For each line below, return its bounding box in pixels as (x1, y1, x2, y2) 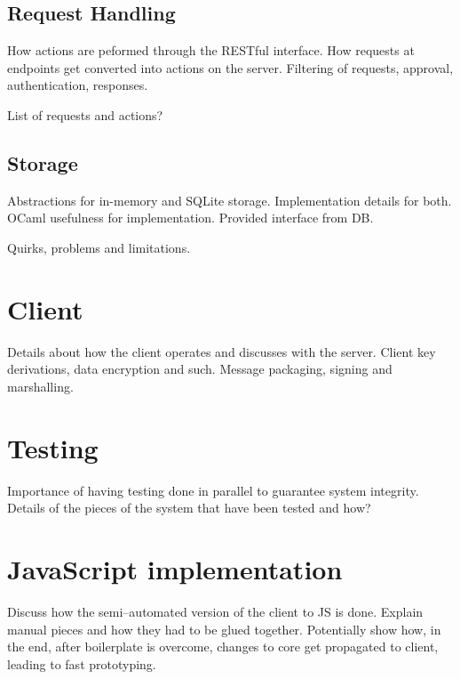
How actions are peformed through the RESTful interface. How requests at (7, 41, 415, 60)
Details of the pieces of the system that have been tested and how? (7, 498, 371, 517)
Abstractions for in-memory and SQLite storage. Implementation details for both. (7, 190, 452, 209)
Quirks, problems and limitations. (7, 238, 191, 256)
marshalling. (7, 376, 74, 395)
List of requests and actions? (7, 105, 163, 124)
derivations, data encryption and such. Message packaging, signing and (7, 360, 393, 378)
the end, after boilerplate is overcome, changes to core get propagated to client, (7, 637, 439, 656)
